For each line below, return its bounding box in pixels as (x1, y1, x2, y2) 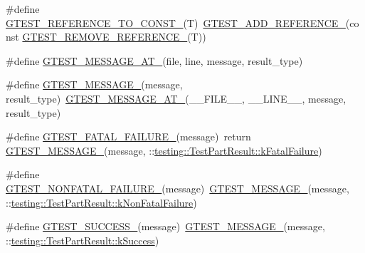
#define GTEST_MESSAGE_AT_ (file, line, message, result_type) (6, 53, 303, 68)
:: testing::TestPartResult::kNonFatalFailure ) (6, 195, 197, 210)
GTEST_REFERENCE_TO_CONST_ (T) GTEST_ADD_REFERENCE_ (6, 15, 346, 30)
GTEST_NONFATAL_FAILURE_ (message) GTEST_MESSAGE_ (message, (6, 180, 349, 195)
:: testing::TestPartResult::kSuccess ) (6, 232, 159, 247)
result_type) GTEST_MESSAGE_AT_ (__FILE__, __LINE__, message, (6, 91, 347, 105)
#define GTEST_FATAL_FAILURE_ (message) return (6, 129, 251, 144)
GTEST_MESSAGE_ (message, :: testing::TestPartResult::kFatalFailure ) (6, 143, 322, 158)
